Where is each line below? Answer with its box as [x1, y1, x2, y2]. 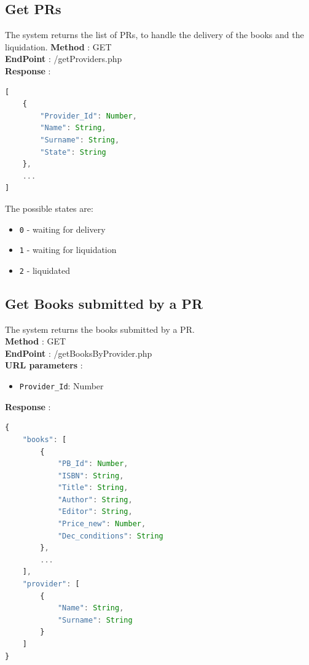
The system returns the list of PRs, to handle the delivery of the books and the [5, 28, 304, 41]
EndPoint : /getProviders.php [5, 52, 122, 65]
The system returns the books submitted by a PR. [5, 322, 195, 335]
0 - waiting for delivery [19, 222, 106, 235]
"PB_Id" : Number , [57, 459, 128, 469]
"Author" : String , [57, 495, 133, 504]
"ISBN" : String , [57, 471, 124, 480]
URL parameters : [5, 359, 83, 371]
